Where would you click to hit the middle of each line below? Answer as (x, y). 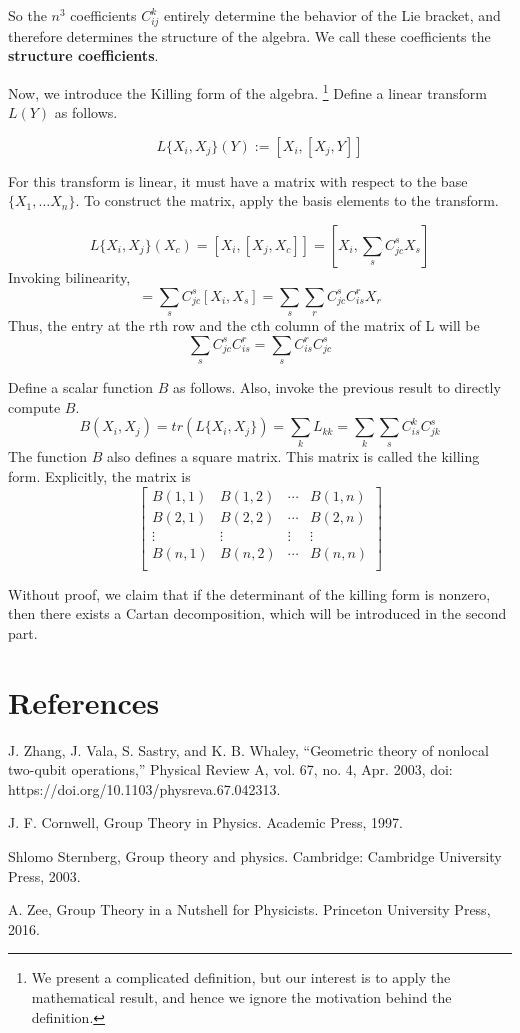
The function (47, 456)
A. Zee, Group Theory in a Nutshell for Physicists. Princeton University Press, (249, 909)
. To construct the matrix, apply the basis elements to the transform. (287, 200)
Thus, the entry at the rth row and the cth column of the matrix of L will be (244, 324)
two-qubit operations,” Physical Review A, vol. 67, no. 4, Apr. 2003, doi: (230, 769)
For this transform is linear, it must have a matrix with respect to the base (238, 180)
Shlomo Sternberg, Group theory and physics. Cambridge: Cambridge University (255, 856)
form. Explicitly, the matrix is (99, 476)
